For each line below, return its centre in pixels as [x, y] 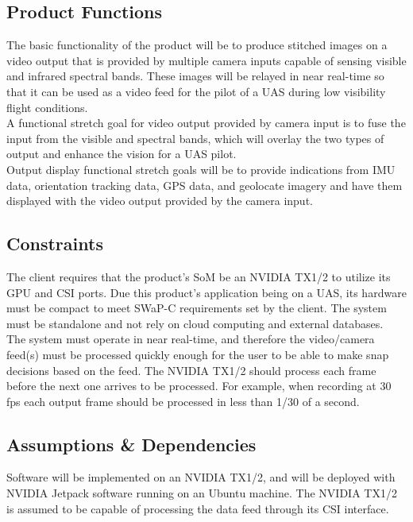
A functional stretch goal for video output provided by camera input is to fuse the [206, 123]
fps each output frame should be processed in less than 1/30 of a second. [183, 401]
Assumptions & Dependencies [131, 444]
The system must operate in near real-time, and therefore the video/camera [191, 339]
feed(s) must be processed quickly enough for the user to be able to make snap [198, 354]
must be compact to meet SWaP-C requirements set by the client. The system [197, 308]
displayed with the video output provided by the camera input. [160, 201]
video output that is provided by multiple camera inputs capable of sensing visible [206, 60]
